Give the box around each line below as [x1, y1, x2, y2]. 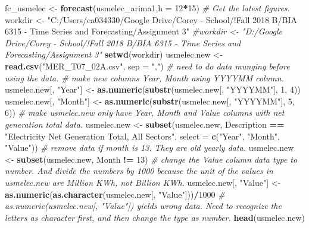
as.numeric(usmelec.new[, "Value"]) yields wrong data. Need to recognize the [5, 199, 282, 212]
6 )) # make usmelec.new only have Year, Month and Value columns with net [5, 106, 285, 119]
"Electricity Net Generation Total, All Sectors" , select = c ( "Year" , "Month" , [5, 129, 280, 142]
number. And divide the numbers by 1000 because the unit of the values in [5, 164, 273, 177]
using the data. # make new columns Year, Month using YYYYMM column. [5, 71, 284, 84]
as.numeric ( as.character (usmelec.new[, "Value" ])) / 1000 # [5, 188, 225, 200]
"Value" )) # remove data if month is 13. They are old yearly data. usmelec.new [5, 141, 294, 154]
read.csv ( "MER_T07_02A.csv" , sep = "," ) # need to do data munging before [5, 59, 290, 72]
